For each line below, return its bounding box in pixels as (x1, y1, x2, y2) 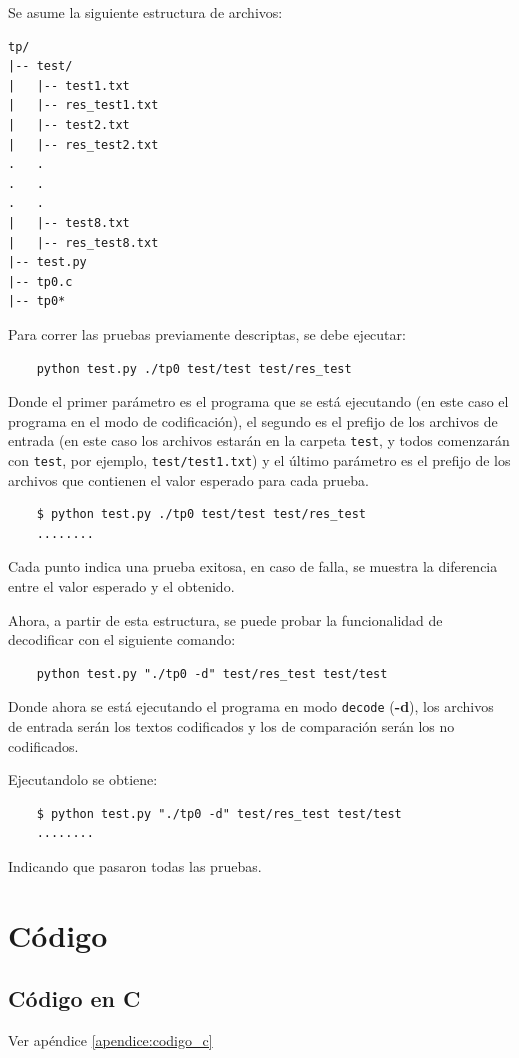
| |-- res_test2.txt (8, 137, 159, 152)
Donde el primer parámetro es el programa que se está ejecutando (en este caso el (8, 391, 509, 412)
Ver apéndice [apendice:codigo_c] (8, 1030, 213, 1051)
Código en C (8, 983, 141, 1014)
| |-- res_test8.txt (8, 235, 159, 250)
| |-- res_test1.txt (8, 98, 159, 113)
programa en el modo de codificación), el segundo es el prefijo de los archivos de (8, 410, 498, 431)
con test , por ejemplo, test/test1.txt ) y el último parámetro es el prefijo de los (8, 449, 511, 470)
